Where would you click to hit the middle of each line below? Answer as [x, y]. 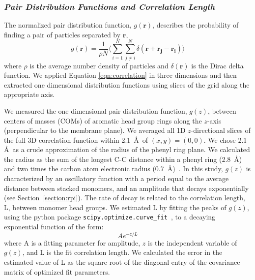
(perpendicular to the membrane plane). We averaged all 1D [95, 130]
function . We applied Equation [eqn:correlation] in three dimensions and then [120, 75]
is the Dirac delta [217, 65]
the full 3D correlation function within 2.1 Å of [76, 140]
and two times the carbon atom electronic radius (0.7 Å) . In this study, [113, 169]
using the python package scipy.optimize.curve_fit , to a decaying [110, 217]
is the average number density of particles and [99, 65]
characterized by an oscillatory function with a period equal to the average [116, 178]
